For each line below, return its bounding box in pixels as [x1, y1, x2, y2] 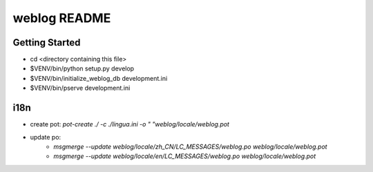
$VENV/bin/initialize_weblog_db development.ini [30, 74, 168, 82]
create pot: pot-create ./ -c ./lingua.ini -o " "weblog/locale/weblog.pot [30, 120, 229, 128]
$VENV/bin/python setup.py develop [30, 64, 135, 73]
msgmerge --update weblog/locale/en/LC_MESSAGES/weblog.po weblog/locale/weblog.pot [53, 152, 316, 160]
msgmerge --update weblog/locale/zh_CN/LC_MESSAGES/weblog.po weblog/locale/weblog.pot [53, 142, 327, 151]
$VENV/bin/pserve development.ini [30, 84, 131, 93]
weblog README [12, 10, 111, 26]
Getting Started [12, 37, 81, 48]
